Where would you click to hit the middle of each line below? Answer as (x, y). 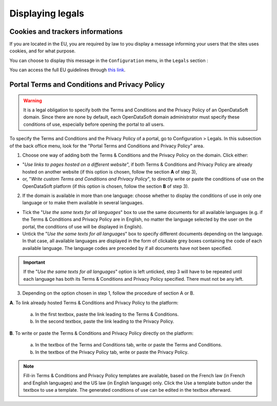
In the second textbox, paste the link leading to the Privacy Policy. (105, 321)
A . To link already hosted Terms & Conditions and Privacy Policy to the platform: (94, 302)
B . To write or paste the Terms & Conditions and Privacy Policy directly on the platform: (102, 333)
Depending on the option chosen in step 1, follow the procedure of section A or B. (108, 293)
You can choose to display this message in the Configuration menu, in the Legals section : (109, 60)
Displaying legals (47, 13)
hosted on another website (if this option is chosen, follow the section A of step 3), (110, 171)
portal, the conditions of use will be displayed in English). (83, 226)
